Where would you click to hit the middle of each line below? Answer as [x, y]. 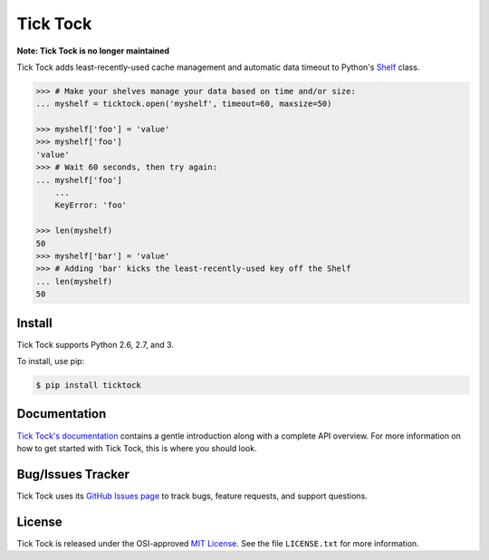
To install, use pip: [51, 362]
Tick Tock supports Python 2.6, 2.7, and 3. [95, 344]
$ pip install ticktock [89, 386]
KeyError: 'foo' [91, 205]
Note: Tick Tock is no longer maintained [93, 51]
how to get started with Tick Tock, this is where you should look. [137, 448]
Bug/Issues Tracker [73, 474]
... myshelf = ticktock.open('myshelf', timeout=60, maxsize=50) [184, 104]
